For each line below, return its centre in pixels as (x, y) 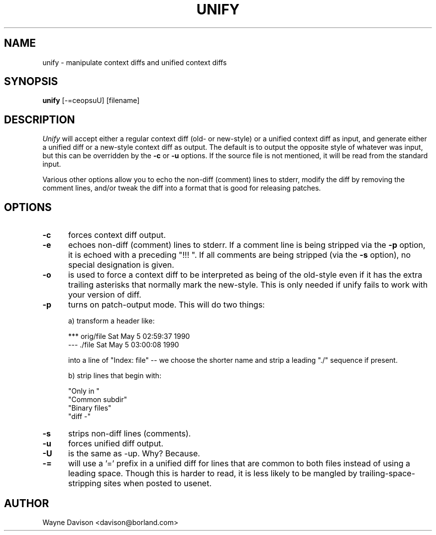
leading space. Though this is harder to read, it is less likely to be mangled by (213, 474)
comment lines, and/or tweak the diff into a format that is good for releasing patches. (182, 188)
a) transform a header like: (111, 321)
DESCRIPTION (40, 119)
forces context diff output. (117, 235)
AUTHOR (27, 503)
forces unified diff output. (116, 444)
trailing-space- (387, 474)
